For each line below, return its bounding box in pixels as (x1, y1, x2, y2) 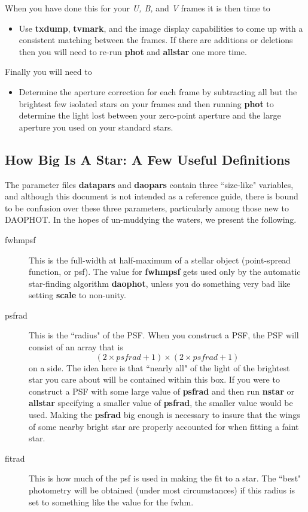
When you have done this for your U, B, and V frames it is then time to (5, 2, 270, 14)
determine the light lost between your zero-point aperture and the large (19, 109, 281, 122)
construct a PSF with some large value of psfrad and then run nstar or (29, 384, 294, 397)
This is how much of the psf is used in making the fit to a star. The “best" (29, 472, 301, 484)
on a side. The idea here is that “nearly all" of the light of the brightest (29, 361, 290, 374)
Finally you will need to (5, 65, 92, 78)
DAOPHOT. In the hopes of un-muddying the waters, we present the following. (5, 213, 297, 226)
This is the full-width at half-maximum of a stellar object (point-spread (29, 253, 291, 266)
